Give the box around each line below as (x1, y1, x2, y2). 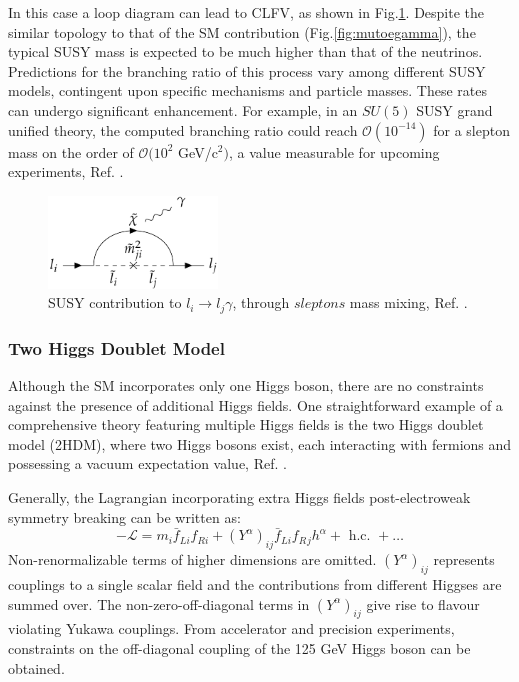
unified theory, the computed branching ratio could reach (8, 119, 358, 140)
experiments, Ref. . (8, 161, 124, 182)
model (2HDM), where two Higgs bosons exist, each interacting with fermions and (8, 433, 512, 454)
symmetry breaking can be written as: (8, 506, 241, 527)
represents (433, 549, 495, 570)
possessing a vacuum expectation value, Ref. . (8, 453, 287, 474)
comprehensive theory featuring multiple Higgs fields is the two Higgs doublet (8, 414, 484, 435)
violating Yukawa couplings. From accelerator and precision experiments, (8, 618, 455, 639)
